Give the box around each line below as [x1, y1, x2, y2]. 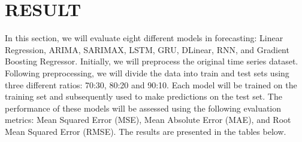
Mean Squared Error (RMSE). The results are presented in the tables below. [5, 125, 286, 137]
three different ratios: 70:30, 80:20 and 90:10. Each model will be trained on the [5, 78, 297, 91]
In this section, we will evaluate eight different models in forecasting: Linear [5, 32, 283, 44]
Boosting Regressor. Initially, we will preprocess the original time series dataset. [5, 55, 298, 67]
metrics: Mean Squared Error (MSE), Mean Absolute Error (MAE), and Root [5, 113, 291, 126]
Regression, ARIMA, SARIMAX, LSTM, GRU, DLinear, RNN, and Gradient [5, 43, 289, 55]
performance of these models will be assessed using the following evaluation [5, 101, 282, 114]
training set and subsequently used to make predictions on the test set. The [5, 90, 282, 103]
